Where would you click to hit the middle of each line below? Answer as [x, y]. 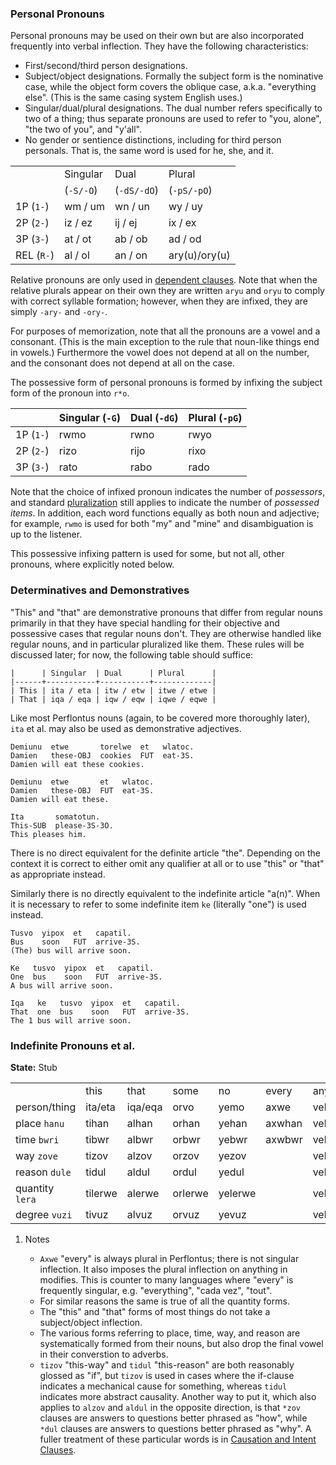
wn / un [132, 207]
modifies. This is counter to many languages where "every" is [166, 1279]
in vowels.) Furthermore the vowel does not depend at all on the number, [160, 353]
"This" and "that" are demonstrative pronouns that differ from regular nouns [166, 612]
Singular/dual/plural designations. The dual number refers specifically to [173, 108]
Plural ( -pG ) [215, 418]
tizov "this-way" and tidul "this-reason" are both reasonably [167, 1364]
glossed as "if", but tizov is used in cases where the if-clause [167, 1375]
